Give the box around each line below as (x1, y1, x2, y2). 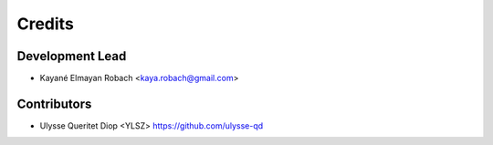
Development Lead (16, 48, 127, 64)
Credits (16, 14, 75, 34)
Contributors (16, 96, 92, 111)
